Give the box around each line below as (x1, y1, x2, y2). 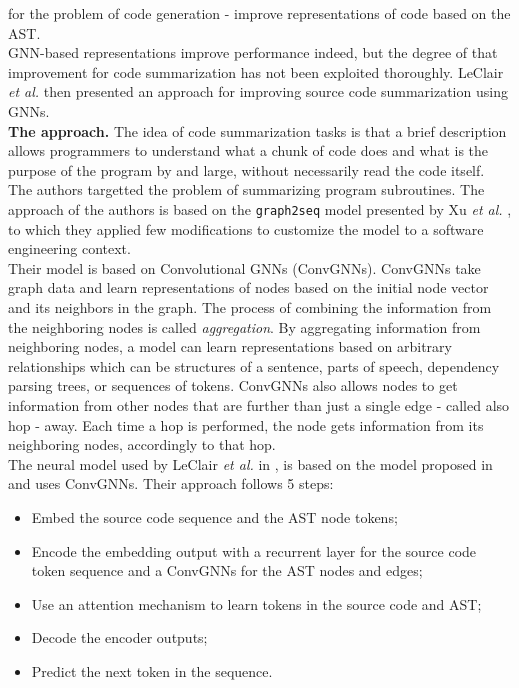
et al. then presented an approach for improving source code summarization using (8, 81, 508, 102)
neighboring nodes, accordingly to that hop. (8, 434, 276, 455)
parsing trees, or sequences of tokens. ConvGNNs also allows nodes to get (8, 375, 458, 396)
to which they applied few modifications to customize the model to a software (8, 218, 484, 239)
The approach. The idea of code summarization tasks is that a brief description (8, 120, 507, 141)
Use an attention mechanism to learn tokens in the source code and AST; (31, 593, 482, 614)
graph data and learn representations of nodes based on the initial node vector (8, 277, 489, 298)
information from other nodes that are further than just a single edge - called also (8, 394, 510, 415)
